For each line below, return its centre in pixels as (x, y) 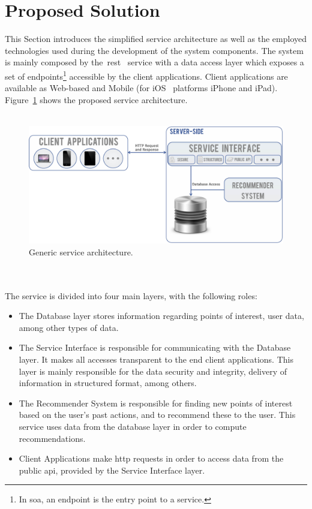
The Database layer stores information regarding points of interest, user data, (161, 316)
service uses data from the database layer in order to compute (133, 426)
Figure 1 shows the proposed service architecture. (96, 99)
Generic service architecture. (81, 252)
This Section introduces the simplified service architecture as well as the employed (156, 39)
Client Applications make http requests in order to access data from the (151, 458)
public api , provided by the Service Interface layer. (112, 470)
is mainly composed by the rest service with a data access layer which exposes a (154, 62)
